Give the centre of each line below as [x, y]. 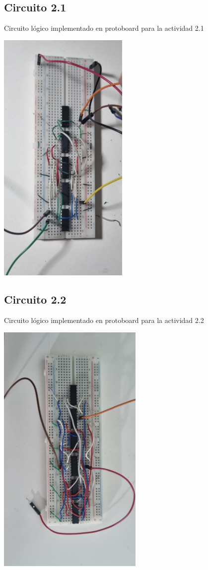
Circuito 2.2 [35, 299]
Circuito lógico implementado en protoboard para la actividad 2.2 [104, 320]
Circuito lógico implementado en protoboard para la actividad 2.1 [104, 28]
